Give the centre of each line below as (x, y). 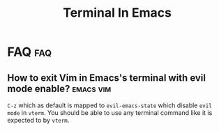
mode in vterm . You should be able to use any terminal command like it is (110, 113)
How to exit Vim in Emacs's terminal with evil (106, 78)
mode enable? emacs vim (59, 88)
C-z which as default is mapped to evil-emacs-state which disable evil (110, 105)
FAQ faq (30, 52)
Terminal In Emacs (117, 13)
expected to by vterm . (38, 120)
